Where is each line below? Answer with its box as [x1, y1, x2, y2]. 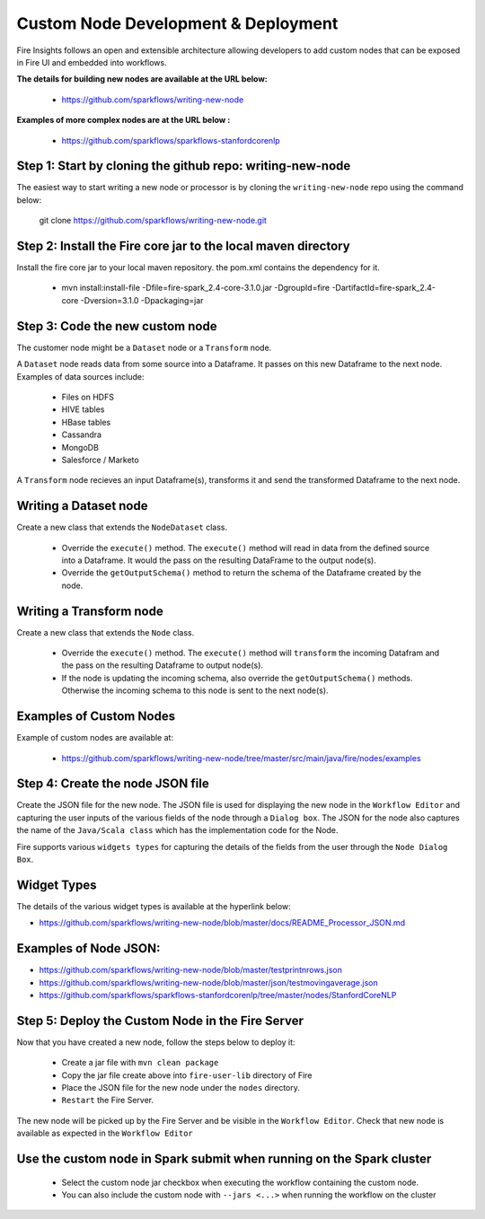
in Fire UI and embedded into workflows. [16, 57, 167, 67]
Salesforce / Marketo [61, 454, 139, 465]
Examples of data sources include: [16, 371, 145, 381]
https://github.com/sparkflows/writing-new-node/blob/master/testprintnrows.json [39, 965, 343, 976]
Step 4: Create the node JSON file [16, 776, 210, 792]
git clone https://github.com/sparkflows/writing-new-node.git [39, 215, 267, 226]
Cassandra [61, 429, 102, 440]
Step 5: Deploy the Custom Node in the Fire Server [16, 1013, 304, 1028]
